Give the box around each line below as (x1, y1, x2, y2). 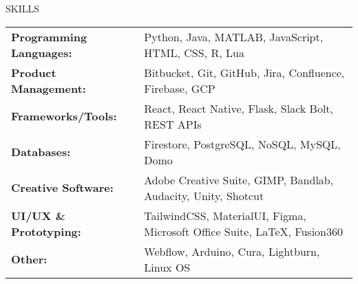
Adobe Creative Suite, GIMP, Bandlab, (144, 171, 334, 188)
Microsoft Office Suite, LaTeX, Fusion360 (144, 223, 343, 239)
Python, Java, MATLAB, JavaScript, (144, 28, 324, 45)
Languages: (11, 44, 72, 61)
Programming (11, 28, 87, 45)
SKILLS (6, 1, 40, 15)
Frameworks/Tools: (11, 108, 117, 124)
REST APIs (144, 116, 202, 132)
